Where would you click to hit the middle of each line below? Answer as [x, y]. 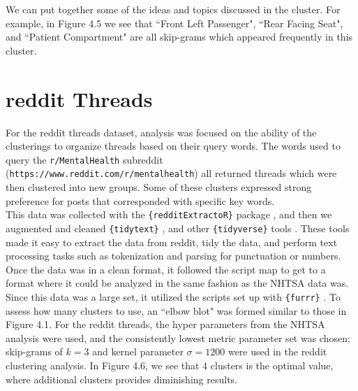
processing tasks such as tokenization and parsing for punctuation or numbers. [173, 256]
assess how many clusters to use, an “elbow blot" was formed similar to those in [176, 310]
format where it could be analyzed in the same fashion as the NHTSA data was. [177, 283]
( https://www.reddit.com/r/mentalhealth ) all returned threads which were [171, 173]
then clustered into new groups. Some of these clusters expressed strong [159, 187]
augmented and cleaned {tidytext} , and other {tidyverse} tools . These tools [178, 228]
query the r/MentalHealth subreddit [84, 159]
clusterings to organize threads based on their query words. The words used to [173, 146]
